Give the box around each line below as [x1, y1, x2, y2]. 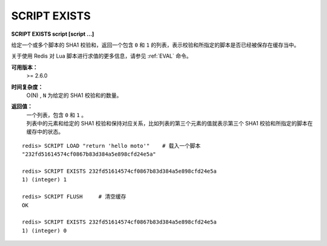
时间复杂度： [11, 83, 44, 90]
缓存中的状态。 [26, 128, 64, 136]
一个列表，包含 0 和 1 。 [26, 111, 87, 118]
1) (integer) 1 [22, 176, 67, 183]
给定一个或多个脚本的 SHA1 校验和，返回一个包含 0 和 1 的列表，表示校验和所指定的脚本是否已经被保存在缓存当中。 [11, 41, 300, 48]
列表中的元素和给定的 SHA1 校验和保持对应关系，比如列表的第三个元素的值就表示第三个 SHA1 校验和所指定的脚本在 [26, 120, 313, 127]
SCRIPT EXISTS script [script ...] [11, 30, 94, 38]
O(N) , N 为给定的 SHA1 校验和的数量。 [26, 91, 122, 99]
